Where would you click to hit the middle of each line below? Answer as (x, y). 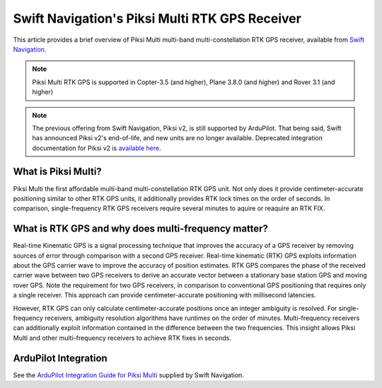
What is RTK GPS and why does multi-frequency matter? (141, 229)
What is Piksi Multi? (57, 172)
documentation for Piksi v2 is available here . (97, 148)
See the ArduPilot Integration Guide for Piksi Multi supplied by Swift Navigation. (128, 375)
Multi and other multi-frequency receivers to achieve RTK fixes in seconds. (122, 338)
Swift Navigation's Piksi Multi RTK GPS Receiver (157, 18)
